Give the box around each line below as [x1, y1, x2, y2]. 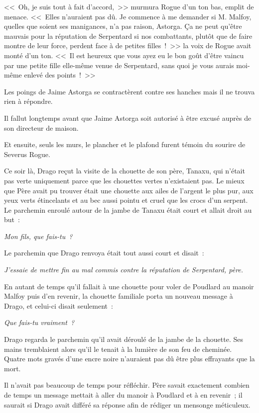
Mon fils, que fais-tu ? [4, 231, 73, 241]
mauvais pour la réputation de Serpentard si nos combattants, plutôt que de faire [4, 30, 253, 41]
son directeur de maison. [4, 122, 79, 133]
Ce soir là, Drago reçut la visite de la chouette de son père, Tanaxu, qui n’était [4, 165, 245, 176]
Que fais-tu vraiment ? [4, 317, 75, 328]
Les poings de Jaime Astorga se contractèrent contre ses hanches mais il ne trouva [4, 86, 255, 96]
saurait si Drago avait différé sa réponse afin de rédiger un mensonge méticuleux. [4, 399, 251, 410]
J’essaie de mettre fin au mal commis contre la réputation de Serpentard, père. [4, 264, 244, 275]
